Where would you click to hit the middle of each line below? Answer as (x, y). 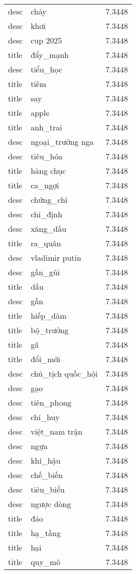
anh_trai (46, 127)
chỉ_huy (45, 417)
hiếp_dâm (48, 315)
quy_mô (45, 562)
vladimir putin (56, 258)
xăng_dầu (48, 229)
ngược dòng (51, 504)
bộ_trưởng (50, 330)
